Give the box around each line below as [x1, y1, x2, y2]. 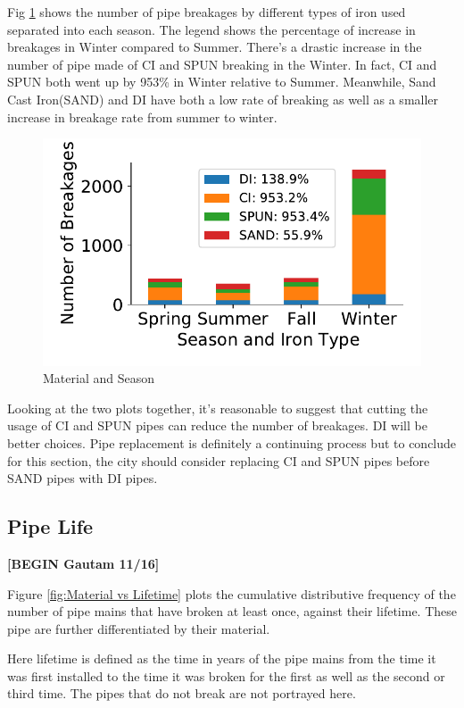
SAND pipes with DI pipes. [7, 469, 158, 487]
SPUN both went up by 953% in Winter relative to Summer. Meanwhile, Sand [7, 72, 436, 91]
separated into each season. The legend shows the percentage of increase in [7, 20, 416, 38]
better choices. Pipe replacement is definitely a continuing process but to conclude [7, 433, 457, 452]
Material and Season [43, 369, 154, 387]
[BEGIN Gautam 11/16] [7, 554, 160, 572]
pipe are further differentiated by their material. [7, 619, 270, 637]
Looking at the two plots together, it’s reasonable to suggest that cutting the [7, 398, 428, 417]
